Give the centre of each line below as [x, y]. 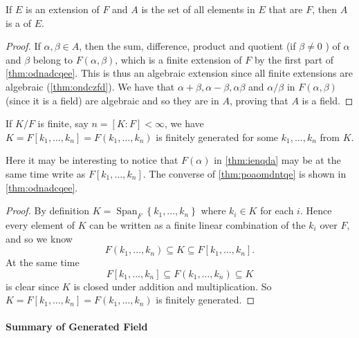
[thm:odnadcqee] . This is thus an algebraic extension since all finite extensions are [179, 73]
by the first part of [294, 59]
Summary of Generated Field [77, 327]
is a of [19, 22]
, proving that [259, 100]
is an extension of [63, 9]
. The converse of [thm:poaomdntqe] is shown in [245, 173]
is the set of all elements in [198, 9]
